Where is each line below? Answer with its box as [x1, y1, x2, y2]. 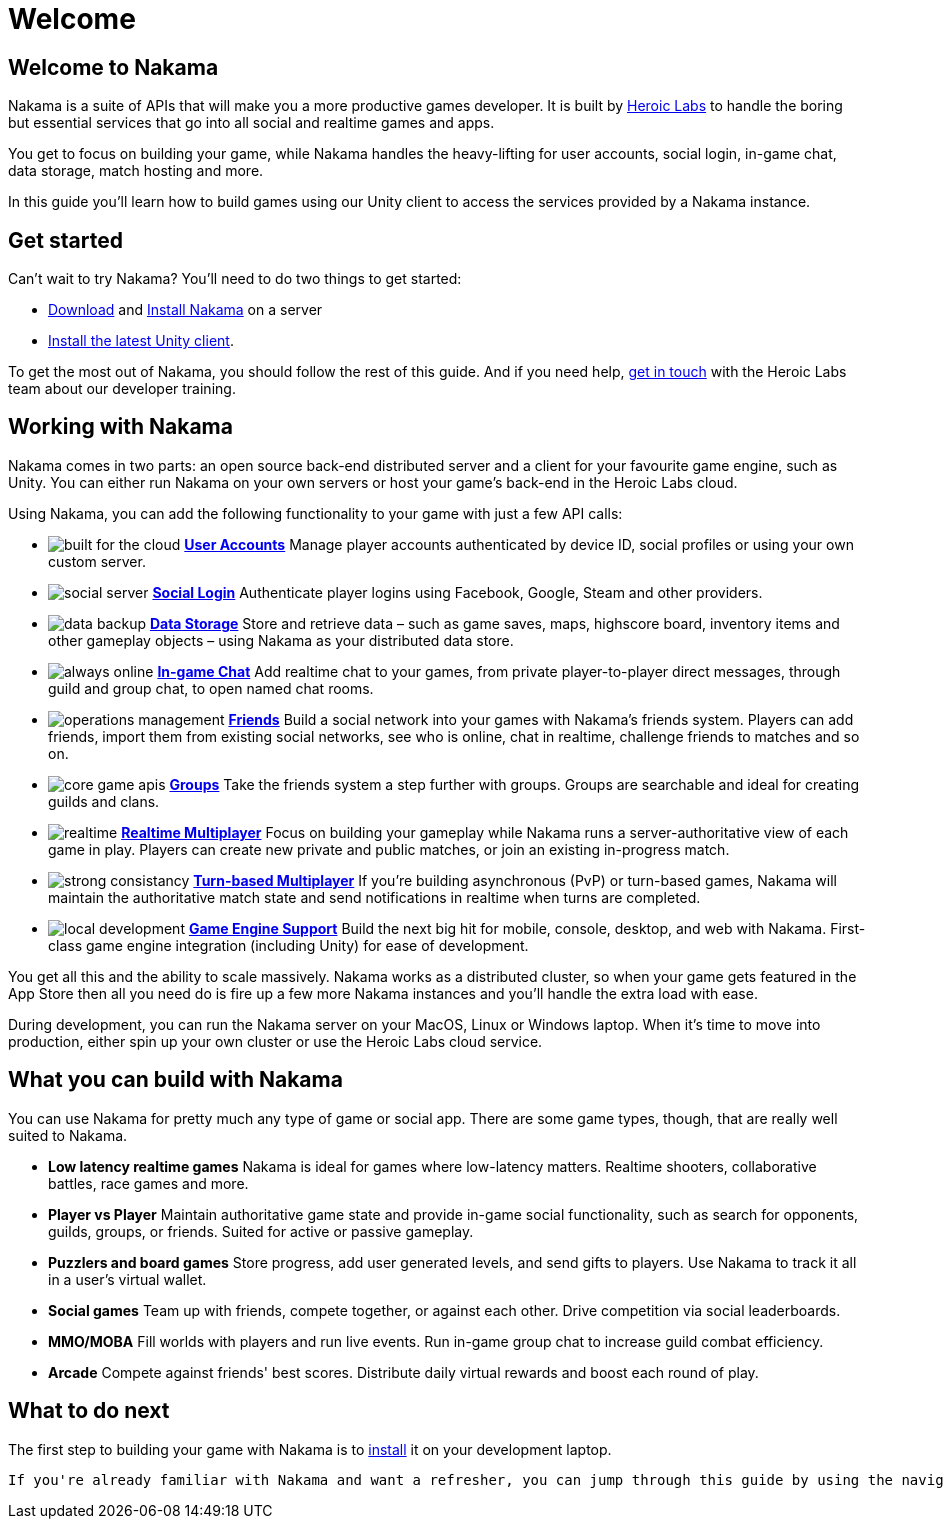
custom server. [48, 552, 146, 570]
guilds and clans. [48, 792, 160, 810]
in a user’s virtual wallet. [48, 1270, 207, 1288]
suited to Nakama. [8, 1126, 128, 1144]
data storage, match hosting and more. [8, 162, 264, 180]
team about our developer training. [8, 380, 236, 398]
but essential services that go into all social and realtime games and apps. [8, 114, 495, 132]
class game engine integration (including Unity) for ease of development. [48, 936, 529, 954]
